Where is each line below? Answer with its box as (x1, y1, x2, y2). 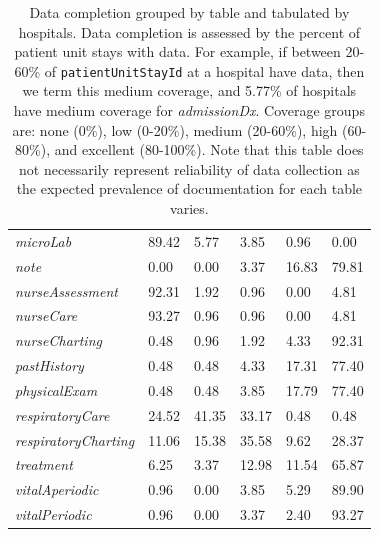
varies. (170, 198, 209, 218)
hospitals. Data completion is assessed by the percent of (18, 21, 361, 42)
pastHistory (15, 355, 84, 376)
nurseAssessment (15, 280, 118, 301)
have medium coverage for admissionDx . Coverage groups (13, 100, 365, 121)
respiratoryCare (15, 404, 110, 425)
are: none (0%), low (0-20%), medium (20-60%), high (12, 119, 338, 140)
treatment (15, 454, 73, 475)
